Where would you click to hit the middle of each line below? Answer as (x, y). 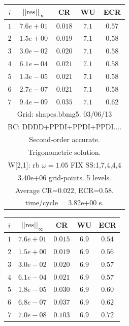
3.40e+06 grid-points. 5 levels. (64, 177)
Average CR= (37, 190)
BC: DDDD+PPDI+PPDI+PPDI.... (65, 127)
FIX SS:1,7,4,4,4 (96, 164)
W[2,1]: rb (24, 164)
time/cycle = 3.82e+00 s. (64, 202)
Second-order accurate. (64, 139)
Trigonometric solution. (64, 152)
